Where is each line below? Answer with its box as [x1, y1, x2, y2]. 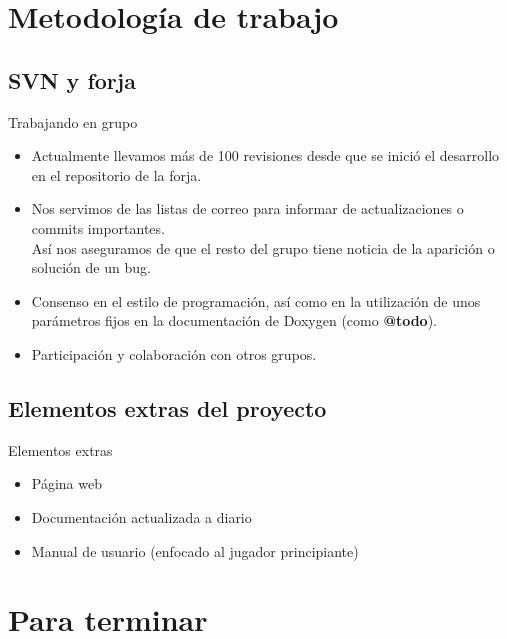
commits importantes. [31, 217, 165, 238]
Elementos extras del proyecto [8, 392, 327, 423]
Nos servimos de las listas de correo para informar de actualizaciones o [31, 198, 464, 219]
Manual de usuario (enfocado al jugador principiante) [31, 540, 359, 561]
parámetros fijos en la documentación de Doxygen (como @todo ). [31, 310, 437, 331]
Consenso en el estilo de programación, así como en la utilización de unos [31, 290, 481, 311]
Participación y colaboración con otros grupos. [31, 343, 317, 364]
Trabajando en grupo [8, 111, 138, 132]
